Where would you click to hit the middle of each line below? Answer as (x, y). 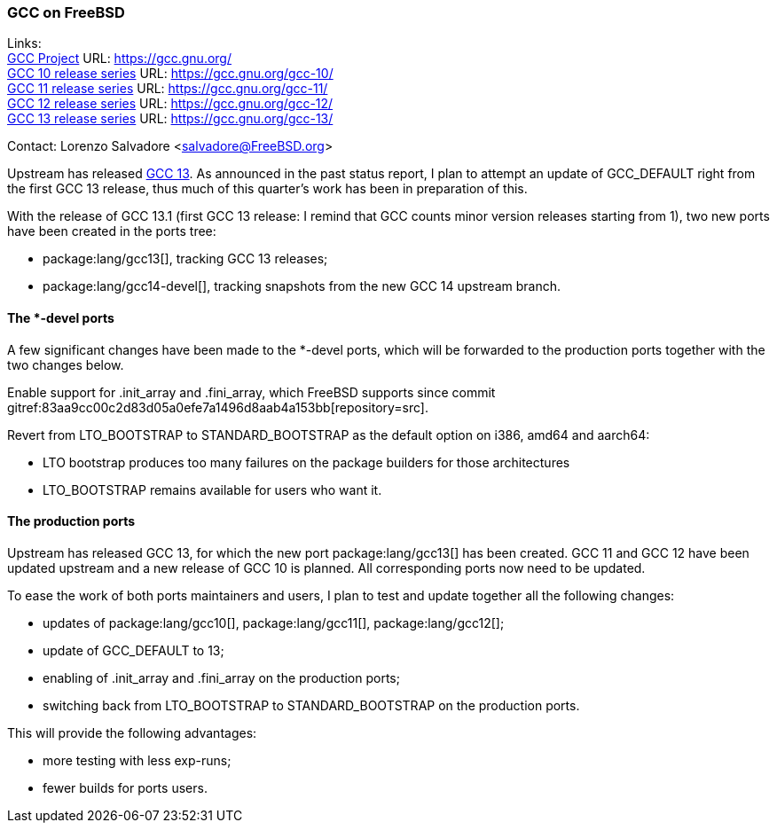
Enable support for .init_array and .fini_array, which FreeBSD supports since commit (251, 392)
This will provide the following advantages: (132, 732)
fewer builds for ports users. (125, 787)
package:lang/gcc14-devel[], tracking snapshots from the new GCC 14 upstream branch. (302, 286)
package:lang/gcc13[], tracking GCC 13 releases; (185, 259)
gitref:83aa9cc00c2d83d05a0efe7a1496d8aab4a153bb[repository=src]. (218, 407)
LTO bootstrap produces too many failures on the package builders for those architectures (306, 462)
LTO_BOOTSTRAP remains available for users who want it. (212, 489)
